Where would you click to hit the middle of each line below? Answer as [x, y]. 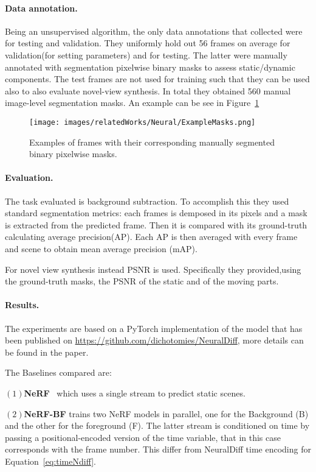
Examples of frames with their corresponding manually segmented [152, 142]
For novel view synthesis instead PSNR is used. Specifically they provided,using [153, 269]
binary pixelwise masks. [73, 154]
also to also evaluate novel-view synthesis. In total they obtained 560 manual [148, 90]
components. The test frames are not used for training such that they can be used [157, 79]
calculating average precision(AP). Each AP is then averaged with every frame [151, 237]
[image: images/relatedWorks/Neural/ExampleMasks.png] [143, 122]
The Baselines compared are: [58, 372]
